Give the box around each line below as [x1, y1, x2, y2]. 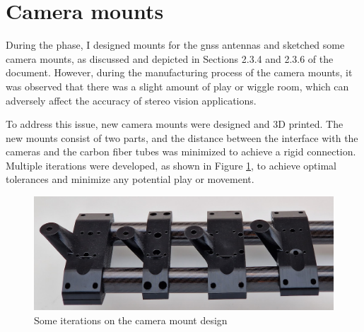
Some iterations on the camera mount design [34, 312, 228, 327]
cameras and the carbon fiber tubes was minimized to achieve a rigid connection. [6, 144, 356, 159]
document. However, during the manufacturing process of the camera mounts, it [6, 65, 353, 80]
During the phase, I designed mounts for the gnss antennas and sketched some [6, 37, 345, 52]
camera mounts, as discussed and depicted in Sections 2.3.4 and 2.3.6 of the [6, 51, 334, 66]
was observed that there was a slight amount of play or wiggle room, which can [6, 78, 349, 93]
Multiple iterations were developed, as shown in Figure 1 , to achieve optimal [6, 158, 336, 172]
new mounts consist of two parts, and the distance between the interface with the [6, 130, 358, 145]
